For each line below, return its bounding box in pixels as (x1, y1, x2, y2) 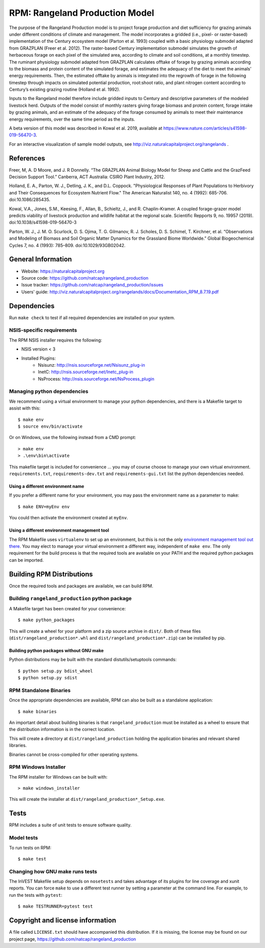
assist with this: (9, 405, 41, 411)
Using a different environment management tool (9, 527, 109, 534)
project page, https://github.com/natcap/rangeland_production (9, 936, 136, 942)
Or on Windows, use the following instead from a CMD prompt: (9, 435, 136, 441)
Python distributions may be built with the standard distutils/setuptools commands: (9, 657, 177, 663)
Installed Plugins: (21, 355, 56, 361)
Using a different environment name (9, 483, 84, 489)
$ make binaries (18, 709, 57, 714)
